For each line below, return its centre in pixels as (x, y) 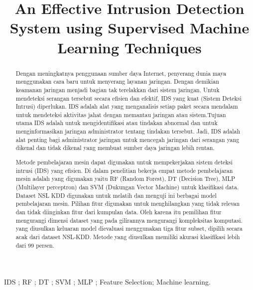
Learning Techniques (129, 47)
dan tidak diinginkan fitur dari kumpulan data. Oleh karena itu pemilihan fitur (119, 212)
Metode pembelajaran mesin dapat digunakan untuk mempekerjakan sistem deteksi (124, 162)
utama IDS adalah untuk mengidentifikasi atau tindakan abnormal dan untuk (117, 123)
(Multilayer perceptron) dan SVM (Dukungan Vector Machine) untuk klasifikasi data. (127, 187)
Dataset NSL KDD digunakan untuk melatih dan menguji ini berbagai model (116, 195)
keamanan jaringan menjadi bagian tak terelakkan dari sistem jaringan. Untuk (118, 89)
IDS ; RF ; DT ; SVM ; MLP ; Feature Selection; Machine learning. (107, 282)
